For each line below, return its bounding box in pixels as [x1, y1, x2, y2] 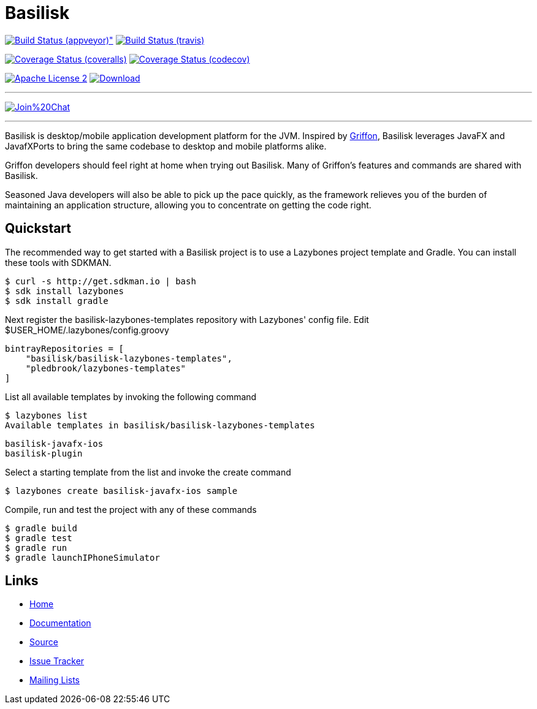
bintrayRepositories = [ [5, 343, 124, 354]
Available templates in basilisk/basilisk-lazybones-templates [5, 420, 315, 430]
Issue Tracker [29, 656, 85, 667]
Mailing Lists [29, 675, 80, 686]
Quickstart [5, 221, 72, 237]
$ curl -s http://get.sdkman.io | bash [5, 276, 196, 286]
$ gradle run [5, 542, 67, 553]
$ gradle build [5, 523, 78, 533]
